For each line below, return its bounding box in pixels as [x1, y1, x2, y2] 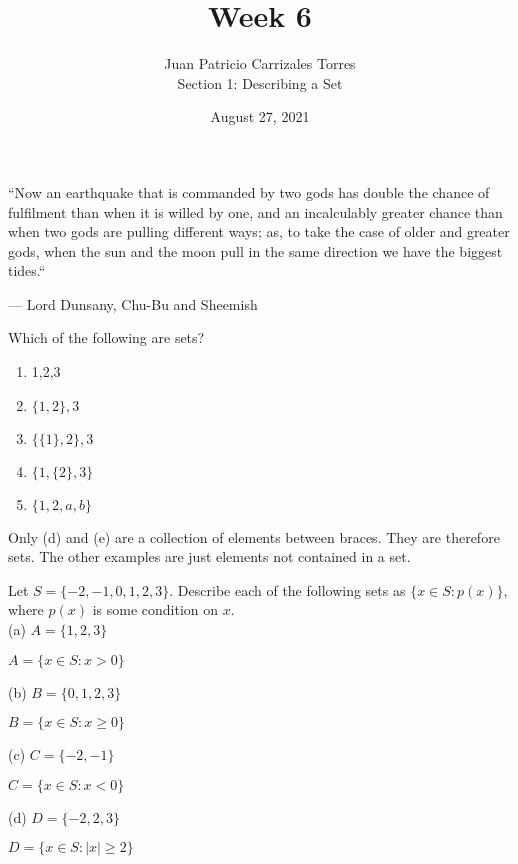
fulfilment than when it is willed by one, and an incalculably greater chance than [8, 201, 503, 222]
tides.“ [8, 260, 46, 281]
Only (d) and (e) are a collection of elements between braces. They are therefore [8, 526, 500, 547]
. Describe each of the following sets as [169, 579, 406, 600]
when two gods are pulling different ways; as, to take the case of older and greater [8, 221, 510, 242]
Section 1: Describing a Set [177, 72, 343, 93]
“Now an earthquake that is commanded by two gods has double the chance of [8, 181, 490, 202]
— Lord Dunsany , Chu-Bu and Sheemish [8, 293, 258, 314]
